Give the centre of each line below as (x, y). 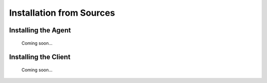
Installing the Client (40, 57)
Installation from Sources (62, 13)
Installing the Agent (40, 30)
